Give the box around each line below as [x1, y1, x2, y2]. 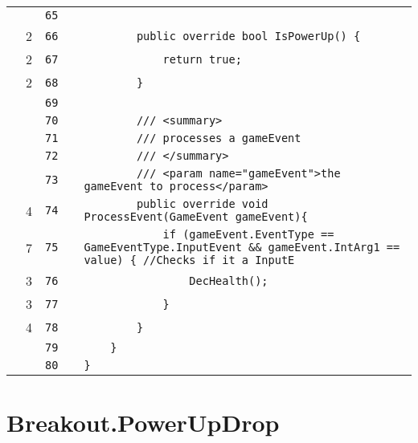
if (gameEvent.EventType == [162, 228, 334, 241]
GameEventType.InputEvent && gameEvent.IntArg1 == [84, 241, 400, 254]
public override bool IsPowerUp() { [136, 29, 361, 43]
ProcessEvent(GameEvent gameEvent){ [84, 210, 308, 223]
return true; [162, 52, 242, 66]
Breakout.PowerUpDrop [6, 406, 280, 439]
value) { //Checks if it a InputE [84, 254, 295, 266]
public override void [136, 197, 268, 210]
